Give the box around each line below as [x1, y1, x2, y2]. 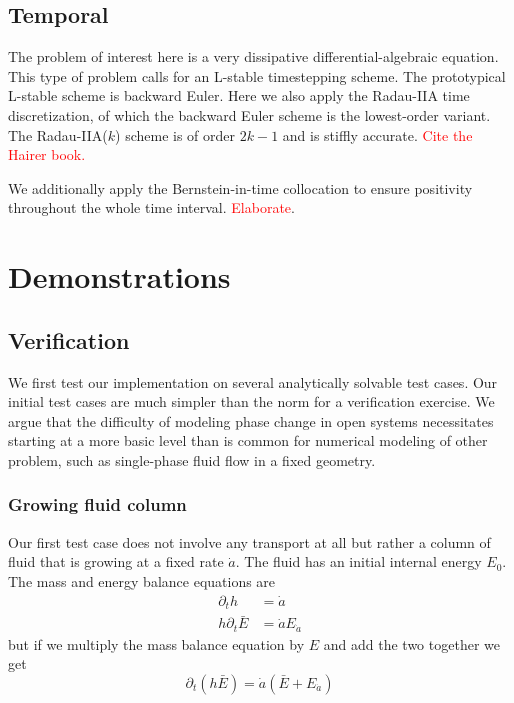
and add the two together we [323, 633, 500, 654]
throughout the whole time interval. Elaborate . [8, 197, 295, 218]
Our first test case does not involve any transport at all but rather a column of [8, 531, 491, 552]
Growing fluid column [8, 492, 187, 517]
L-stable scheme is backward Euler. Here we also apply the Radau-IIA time [8, 85, 470, 106]
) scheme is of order [115, 124, 236, 145]
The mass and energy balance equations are [8, 570, 276, 591]
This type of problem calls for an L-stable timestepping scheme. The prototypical [8, 65, 506, 86]
